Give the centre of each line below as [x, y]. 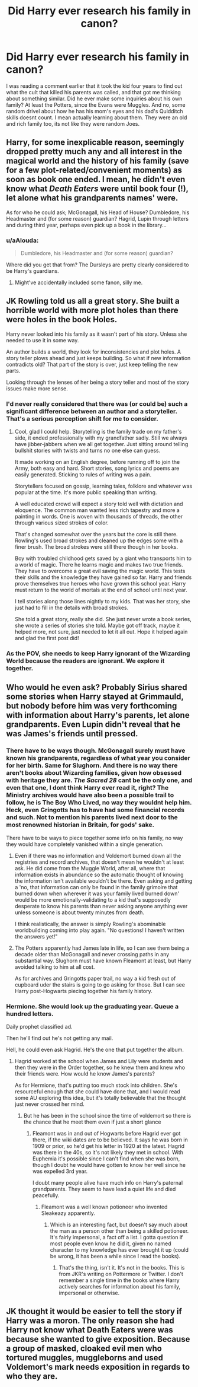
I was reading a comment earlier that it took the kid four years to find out [94, 86]
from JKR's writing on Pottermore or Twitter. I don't [121, 1274]
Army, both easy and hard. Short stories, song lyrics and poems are [97, 468]
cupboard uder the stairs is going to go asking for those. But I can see [100, 984]
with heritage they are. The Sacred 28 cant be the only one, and [99, 780]
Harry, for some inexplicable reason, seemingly [95, 143]
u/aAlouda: [22, 240]
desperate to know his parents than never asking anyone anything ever [101, 906]
